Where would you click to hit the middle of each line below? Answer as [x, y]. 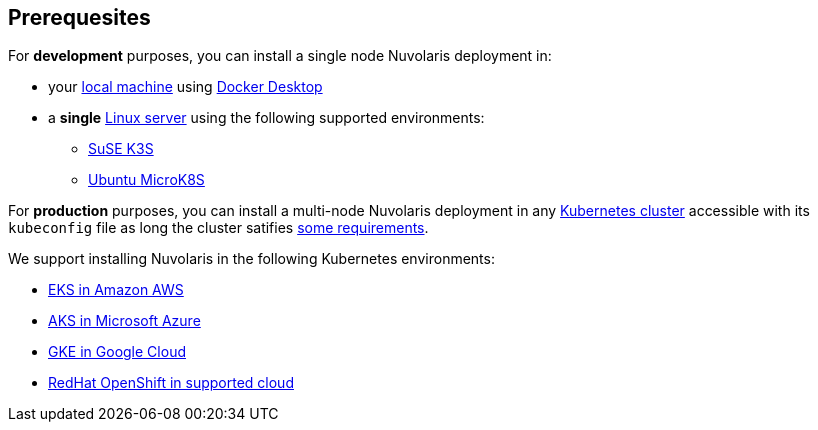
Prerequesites [79, 17]
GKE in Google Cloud [117, 352]
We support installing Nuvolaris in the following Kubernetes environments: [251, 259]
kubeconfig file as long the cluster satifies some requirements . [218, 228]
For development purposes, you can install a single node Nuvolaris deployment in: [280, 56]
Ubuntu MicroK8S [146, 180]
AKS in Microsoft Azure [124, 321]
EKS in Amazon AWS [116, 290]
